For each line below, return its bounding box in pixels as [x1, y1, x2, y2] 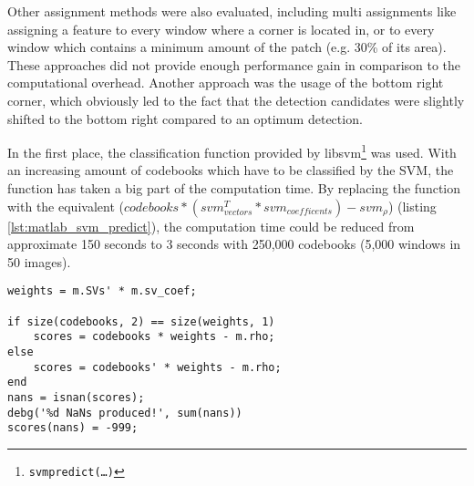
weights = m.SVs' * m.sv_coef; [7, 284, 197, 298]
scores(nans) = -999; [7, 421, 139, 435]
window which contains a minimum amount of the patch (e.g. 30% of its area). [7, 37, 447, 57]
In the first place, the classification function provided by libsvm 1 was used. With [7, 140, 457, 161]
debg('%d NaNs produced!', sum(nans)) [7, 406, 242, 419]
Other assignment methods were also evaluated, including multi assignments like [7, 2, 457, 20]
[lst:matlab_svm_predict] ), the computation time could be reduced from [7, 216, 415, 235]
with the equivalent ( [7, 196, 124, 215]
